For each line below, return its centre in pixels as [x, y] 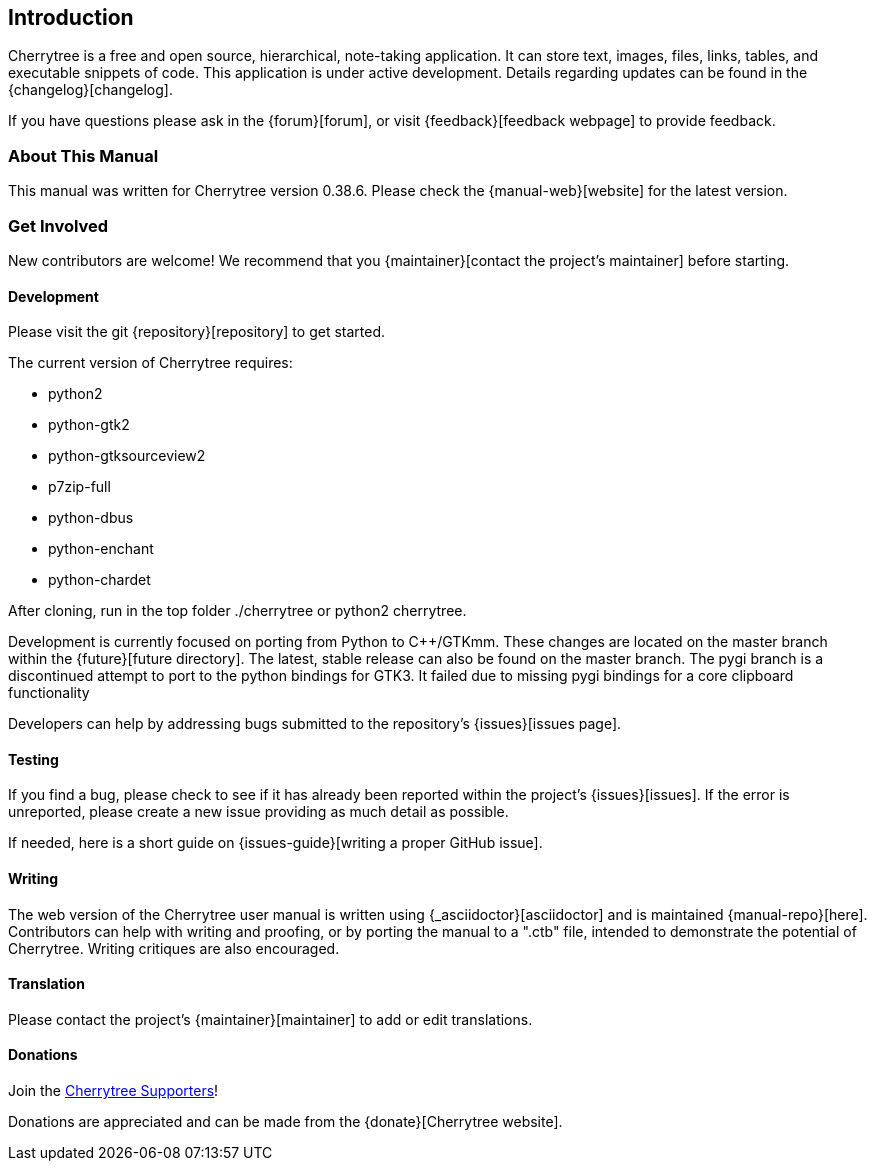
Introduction [71, 17]
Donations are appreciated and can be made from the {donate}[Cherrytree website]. [285, 1122]
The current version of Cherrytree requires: [150, 363]
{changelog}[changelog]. [90, 90]
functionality [49, 693]
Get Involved [58, 225]
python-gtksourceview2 [127, 456]
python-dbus [91, 518]
